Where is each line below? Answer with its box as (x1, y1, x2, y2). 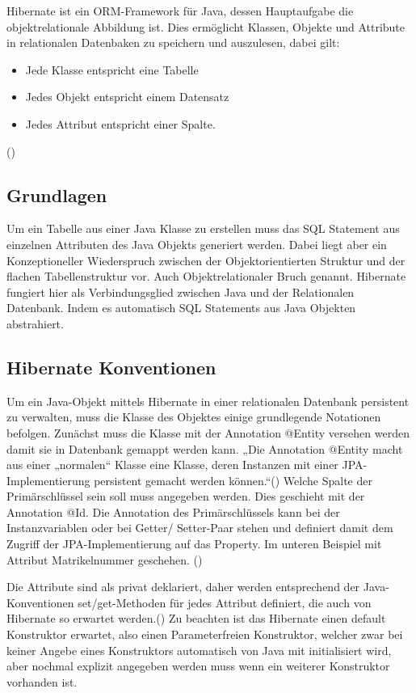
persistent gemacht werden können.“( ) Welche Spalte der (94, 471, 372, 488)
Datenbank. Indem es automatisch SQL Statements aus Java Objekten (6, 299, 356, 316)
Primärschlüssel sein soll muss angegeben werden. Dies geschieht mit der (6, 488, 365, 505)
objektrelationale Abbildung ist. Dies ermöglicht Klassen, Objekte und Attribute (6, 18, 405, 35)
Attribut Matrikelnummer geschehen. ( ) (6, 551, 203, 568)
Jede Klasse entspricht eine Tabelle (25, 61, 199, 78)
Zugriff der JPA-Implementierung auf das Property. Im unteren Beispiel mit (6, 535, 382, 552)
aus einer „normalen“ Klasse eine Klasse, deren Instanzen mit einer (6, 456, 338, 473)
